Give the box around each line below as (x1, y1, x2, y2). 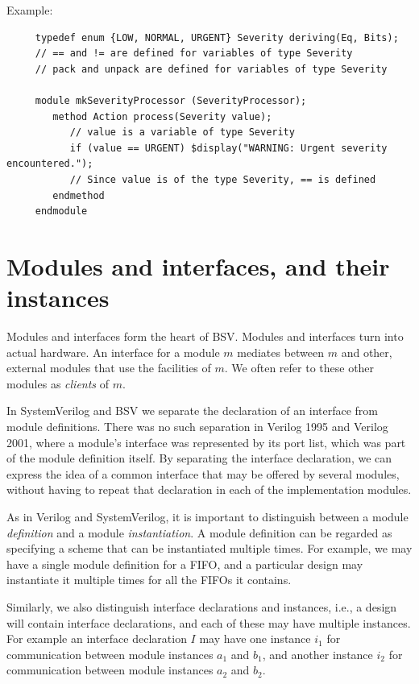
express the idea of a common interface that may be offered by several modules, (6, 465, 400, 482)
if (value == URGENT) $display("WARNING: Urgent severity (69, 142, 388, 154)
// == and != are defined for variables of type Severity (35, 48, 353, 60)
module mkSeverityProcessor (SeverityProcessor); (35, 94, 307, 106)
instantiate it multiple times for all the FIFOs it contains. (6, 571, 292, 588)
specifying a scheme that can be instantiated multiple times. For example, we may (6, 540, 413, 557)
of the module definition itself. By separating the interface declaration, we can (6, 450, 392, 466)
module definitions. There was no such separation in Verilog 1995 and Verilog (6, 418, 388, 434)
